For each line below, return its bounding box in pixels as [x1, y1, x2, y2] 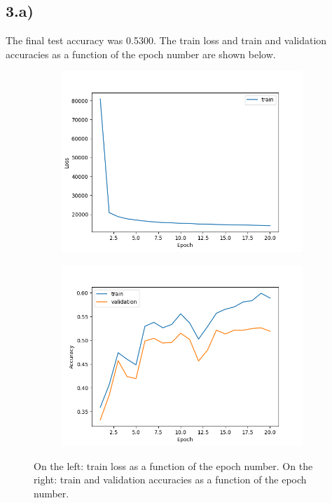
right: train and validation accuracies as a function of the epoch [34, 472, 307, 487]
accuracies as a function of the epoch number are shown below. [6, 46, 276, 61]
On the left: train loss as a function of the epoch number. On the [34, 458, 313, 473]
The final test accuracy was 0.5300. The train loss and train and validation [6, 33, 327, 48]
